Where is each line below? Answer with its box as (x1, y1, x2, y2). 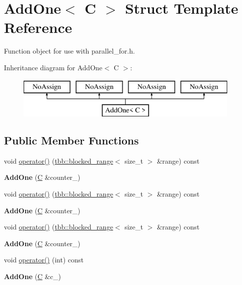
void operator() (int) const (4, 255, 84, 265)
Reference (4, 17, 72, 37)
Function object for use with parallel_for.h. (4, 46, 135, 56)
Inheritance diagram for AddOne (4, 62, 103, 72)
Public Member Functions (4, 133, 139, 148)
